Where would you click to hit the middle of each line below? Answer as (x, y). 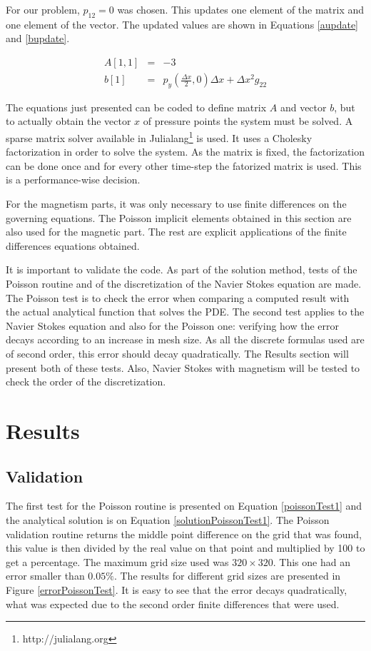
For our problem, (43, 9)
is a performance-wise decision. (73, 180)
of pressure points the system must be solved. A (248, 121)
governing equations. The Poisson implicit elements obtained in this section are (179, 217)
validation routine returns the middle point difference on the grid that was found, (184, 534)
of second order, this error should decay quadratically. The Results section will (177, 353)
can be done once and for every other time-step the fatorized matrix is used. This (184, 165)
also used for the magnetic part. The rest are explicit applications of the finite (176, 232)
